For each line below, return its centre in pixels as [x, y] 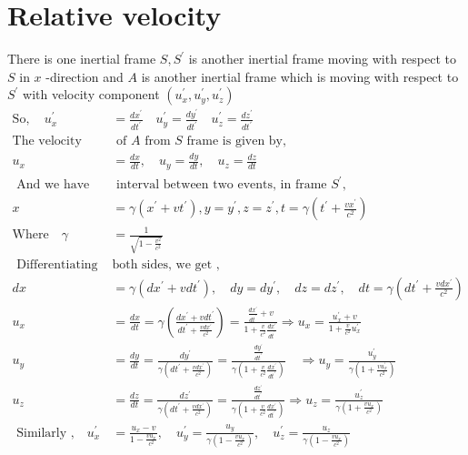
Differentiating [57, 264]
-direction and [85, 76]
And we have [53, 185]
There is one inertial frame [82, 59]
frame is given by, [236, 142]
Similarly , [45, 433]
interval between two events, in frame [222, 185]
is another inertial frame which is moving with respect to [300, 76]
